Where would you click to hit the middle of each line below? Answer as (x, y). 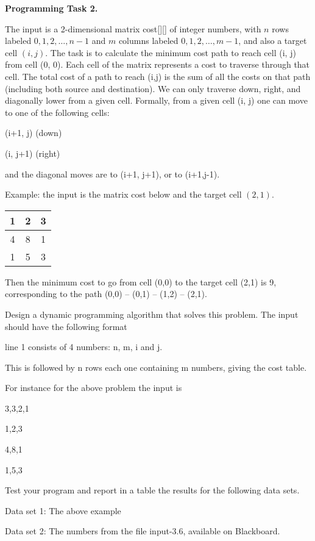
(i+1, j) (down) (34, 133)
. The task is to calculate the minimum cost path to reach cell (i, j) (171, 52)
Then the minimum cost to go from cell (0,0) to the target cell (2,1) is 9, (141, 281)
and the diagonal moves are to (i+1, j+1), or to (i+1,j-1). (112, 174)
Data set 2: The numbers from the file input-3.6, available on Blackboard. (143, 531)
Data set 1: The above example (63, 510)
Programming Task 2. (51, 8)
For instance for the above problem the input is (94, 388)
